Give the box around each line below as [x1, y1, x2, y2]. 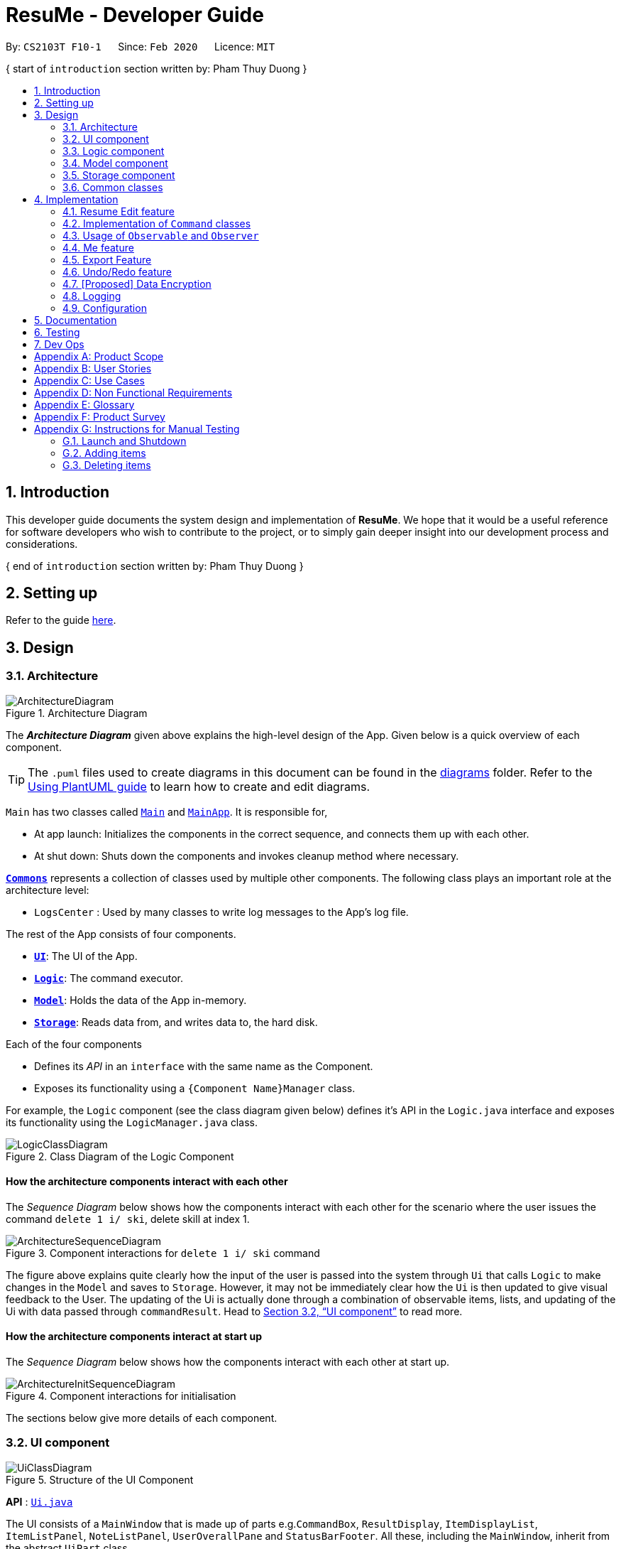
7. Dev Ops [34, 338, 84, 350]
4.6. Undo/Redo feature [62, 265, 172, 278]
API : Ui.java [6, 1495, 73, 1508]
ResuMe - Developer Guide [6, 3, 264, 27]
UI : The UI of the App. [34, 949, 138, 962]
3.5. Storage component [62, 168, 175, 181]
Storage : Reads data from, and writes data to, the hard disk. [34, 1015, 318, 1028]
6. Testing [34, 325, 80, 338]
